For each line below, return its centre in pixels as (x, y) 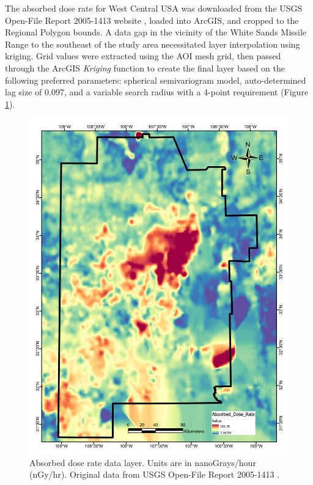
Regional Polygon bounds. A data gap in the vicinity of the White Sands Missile (156, 32)
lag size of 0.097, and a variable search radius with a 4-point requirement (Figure (157, 92)
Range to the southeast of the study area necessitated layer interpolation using (153, 44)
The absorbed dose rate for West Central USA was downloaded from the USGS (154, 8)
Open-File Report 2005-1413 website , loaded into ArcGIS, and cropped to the (152, 20)
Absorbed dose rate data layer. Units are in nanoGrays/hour (143, 462)
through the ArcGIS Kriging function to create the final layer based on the (145, 67)
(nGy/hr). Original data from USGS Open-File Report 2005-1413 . (155, 474)
